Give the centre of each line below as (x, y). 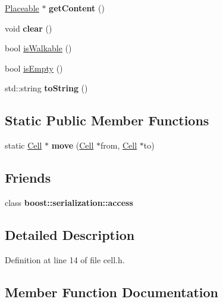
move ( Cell (73, 145)
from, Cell (119, 145)
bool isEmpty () (34, 68)
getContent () (77, 8)
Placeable (22, 8)
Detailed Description (70, 234)
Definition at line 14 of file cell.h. (65, 259)
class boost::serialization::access (69, 202)
